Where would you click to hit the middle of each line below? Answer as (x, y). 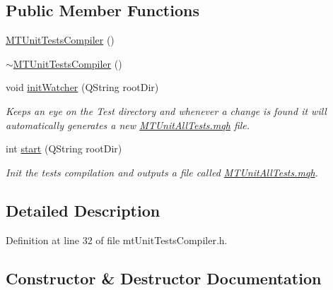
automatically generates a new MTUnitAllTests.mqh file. (128, 125)
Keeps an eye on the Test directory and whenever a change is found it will (166, 110)
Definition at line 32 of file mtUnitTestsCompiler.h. (117, 240)
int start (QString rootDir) (64, 149)
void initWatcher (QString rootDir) (82, 87)
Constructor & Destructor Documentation (164, 278)
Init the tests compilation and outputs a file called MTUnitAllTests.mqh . (162, 172)
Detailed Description (83, 210)
